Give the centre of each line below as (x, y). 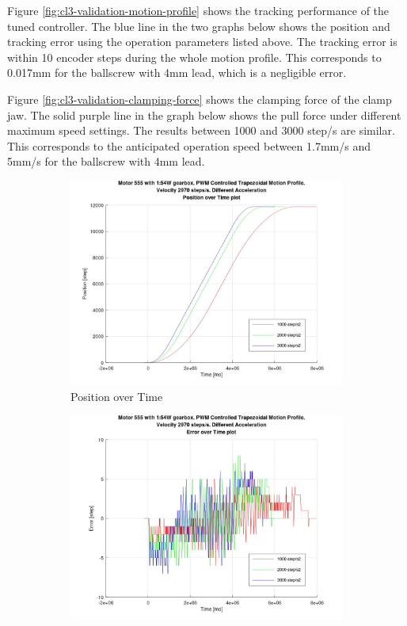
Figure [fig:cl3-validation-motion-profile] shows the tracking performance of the (198, 10)
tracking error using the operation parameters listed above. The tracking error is (202, 42)
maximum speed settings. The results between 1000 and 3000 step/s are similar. (201, 130)
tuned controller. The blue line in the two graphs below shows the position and (199, 26)
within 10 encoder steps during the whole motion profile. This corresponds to (194, 57)
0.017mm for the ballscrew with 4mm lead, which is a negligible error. (177, 73)
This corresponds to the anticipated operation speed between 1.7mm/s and (189, 145)
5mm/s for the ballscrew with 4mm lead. (106, 161)
